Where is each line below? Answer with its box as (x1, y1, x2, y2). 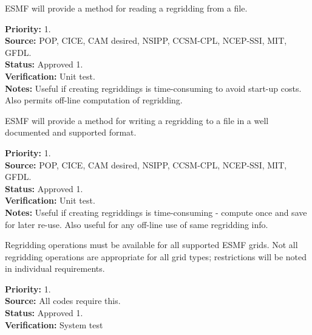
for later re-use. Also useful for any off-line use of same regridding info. (5, 218, 268, 230)
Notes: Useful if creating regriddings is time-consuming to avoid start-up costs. (5, 81, 302, 94)
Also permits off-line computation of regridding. (5, 94, 183, 106)
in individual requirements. (5, 262, 105, 275)
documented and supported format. (5, 126, 137, 139)
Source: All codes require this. (5, 294, 121, 307)
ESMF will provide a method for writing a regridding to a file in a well (5, 114, 269, 126)
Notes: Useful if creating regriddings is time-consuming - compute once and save (5, 205, 307, 218)
